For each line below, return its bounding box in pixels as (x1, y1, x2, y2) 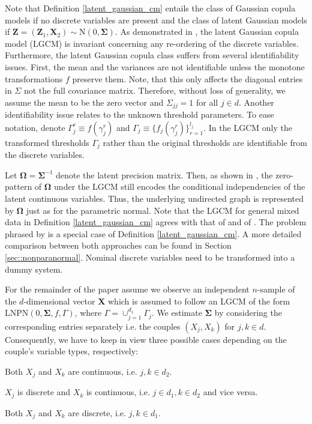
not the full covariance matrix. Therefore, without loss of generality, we (23, 84, 286, 97)
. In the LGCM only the (203, 121, 292, 133)
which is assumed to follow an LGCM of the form (108, 294, 290, 307)
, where (74, 306, 101, 319)
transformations (5, 72, 63, 85)
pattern (5, 180, 32, 193)
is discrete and (17, 386, 71, 398)
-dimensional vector (23, 294, 95, 307)
